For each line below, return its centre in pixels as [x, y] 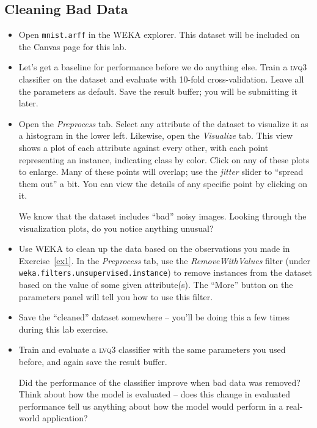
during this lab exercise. [63, 329]
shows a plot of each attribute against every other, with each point [144, 148]
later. [28, 103]
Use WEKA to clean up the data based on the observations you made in [154, 249]
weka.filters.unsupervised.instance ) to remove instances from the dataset [165, 272]
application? [65, 418]
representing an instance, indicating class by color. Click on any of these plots [164, 159]
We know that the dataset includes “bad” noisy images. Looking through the [162, 216]
